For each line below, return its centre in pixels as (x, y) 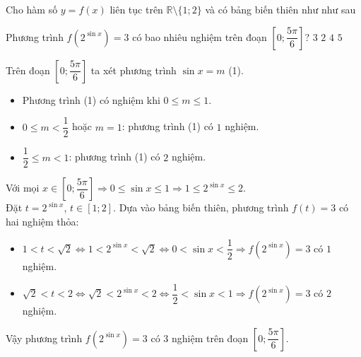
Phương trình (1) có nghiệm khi (91, 99)
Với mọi (23, 188)
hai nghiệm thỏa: (42, 221)
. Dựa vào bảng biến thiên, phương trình (201, 207)
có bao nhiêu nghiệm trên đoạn (200, 36)
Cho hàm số (32, 9)
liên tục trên (136, 9)
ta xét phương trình (134, 70)
